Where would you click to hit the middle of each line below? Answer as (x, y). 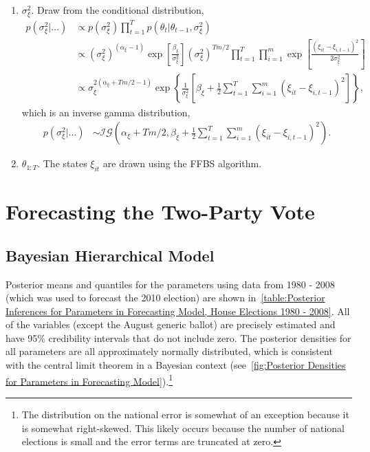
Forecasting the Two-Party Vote (160, 212)
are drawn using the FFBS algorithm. (182, 163)
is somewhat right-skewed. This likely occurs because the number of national (183, 428)
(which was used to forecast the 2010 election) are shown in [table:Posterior (165, 298)
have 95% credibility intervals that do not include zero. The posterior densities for (178, 337)
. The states (62, 163)
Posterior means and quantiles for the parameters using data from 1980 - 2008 (170, 284)
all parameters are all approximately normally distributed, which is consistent (169, 351)
